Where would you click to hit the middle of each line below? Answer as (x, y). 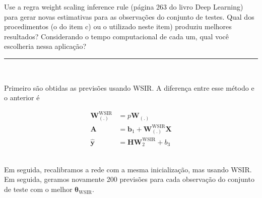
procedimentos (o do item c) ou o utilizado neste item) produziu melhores (118, 26)
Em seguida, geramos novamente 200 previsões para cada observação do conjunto (129, 179)
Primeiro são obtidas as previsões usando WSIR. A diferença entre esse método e (129, 87)
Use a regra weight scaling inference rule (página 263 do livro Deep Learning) (124, 7)
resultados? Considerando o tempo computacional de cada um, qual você (116, 36)
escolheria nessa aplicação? (45, 46)
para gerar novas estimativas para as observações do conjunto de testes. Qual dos (129, 16)
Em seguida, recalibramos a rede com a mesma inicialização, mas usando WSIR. (128, 169)
